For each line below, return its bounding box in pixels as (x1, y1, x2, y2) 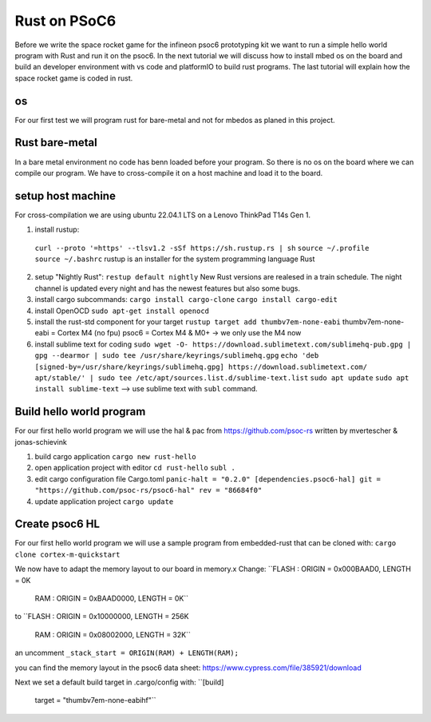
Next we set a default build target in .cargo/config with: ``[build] (14, 677, 224, 687)
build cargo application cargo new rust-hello (34, 451, 197, 461)
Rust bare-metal (14, 136, 97, 149)
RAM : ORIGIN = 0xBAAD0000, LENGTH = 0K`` (34, 593, 189, 603)
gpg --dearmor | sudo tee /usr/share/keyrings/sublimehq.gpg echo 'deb (34, 351, 319, 360)
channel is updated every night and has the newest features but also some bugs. (34, 284, 301, 293)
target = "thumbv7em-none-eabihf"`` (34, 696, 156, 705)
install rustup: (34, 224, 80, 235)
